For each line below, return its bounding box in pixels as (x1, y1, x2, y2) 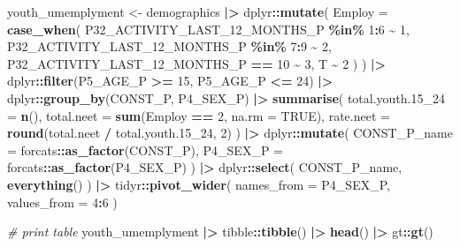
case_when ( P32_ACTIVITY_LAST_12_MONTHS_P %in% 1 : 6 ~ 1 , (7, 19, 410, 38)
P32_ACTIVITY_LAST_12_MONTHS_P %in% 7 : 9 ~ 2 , (7, 37, 332, 56)
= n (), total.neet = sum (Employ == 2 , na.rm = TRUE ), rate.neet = (7, 106, 390, 124)
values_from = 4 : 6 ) (7, 192, 118, 211)
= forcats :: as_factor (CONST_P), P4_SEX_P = (7, 140, 283, 159)
